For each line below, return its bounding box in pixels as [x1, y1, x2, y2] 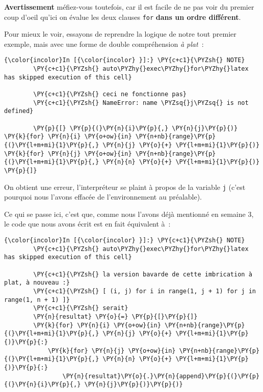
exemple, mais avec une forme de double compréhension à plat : [4, 38, 204, 49]
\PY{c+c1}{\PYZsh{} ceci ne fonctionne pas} [33, 91, 187, 98]
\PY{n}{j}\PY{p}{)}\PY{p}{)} [84, 381, 183, 388]
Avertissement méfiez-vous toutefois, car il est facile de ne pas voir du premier [4, 2, 254, 12]
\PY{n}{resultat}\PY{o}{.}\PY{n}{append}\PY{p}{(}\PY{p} [62, 372, 260, 380]
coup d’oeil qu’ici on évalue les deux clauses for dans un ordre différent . [4, 11, 241, 22]
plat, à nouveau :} [4, 279, 70, 287]
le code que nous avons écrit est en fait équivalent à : [4, 218, 171, 229]
